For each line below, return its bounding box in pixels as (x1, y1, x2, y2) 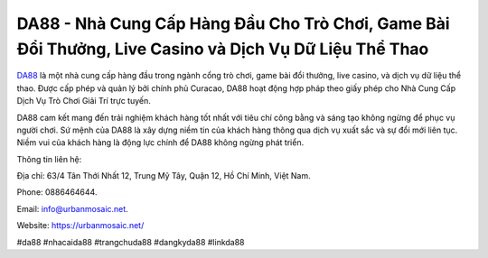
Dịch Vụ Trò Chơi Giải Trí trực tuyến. (16, 96, 151, 106)
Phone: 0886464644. (16, 187, 98, 198)
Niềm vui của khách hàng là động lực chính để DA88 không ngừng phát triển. (16, 137, 305, 148)
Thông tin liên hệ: (16, 153, 82, 164)
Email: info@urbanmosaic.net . (16, 203, 128, 214)
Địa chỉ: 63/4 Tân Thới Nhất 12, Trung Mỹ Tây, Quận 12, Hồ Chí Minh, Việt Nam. (16, 170, 311, 181)
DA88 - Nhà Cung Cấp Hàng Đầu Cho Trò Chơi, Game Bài (16, 14, 451, 33)
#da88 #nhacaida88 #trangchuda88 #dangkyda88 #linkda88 (16, 236, 245, 247)
